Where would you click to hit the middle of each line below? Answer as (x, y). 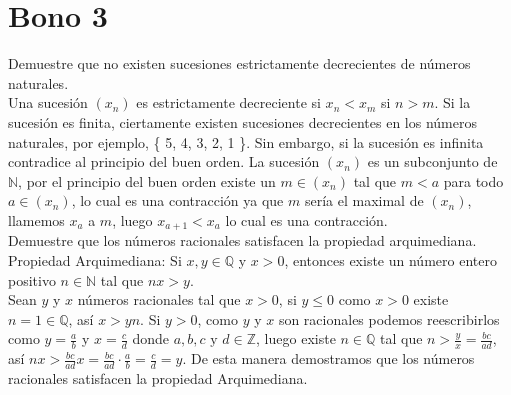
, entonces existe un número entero (390, 259)
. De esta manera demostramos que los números (328, 358)
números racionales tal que (159, 299)
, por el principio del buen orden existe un (147, 180)
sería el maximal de (364, 200)
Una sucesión (48, 102)
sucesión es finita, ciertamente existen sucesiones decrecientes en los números (242, 121)
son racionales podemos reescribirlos (389, 318)
